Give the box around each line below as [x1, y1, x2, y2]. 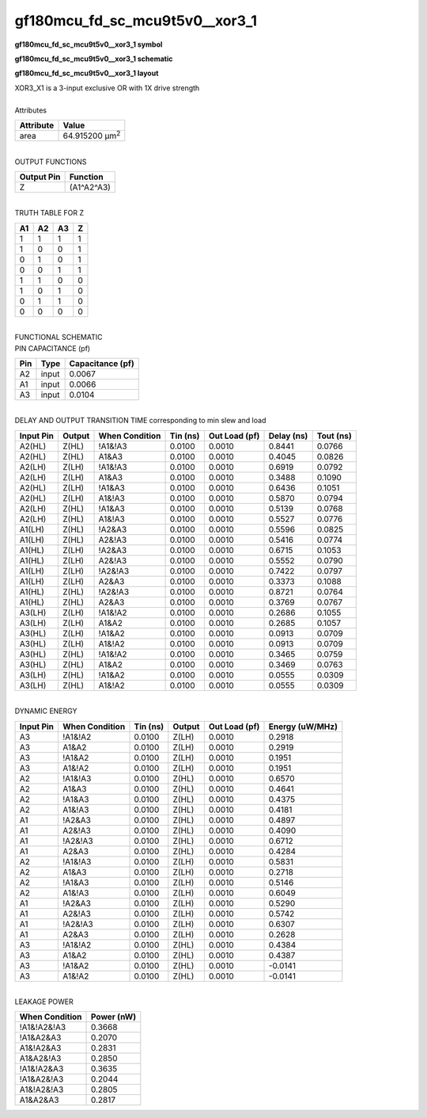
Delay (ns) [268, 430, 308, 441]
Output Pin [19, 171, 61, 182]
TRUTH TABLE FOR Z [14, 208, 85, 218]
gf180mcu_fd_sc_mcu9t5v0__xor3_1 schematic [14, 54, 173, 63]
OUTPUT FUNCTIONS [14, 157, 87, 166]
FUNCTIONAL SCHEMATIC [14, 333, 103, 342]
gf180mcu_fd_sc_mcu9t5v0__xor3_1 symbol [14, 40, 163, 49]
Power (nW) [91, 1011, 137, 1022]
